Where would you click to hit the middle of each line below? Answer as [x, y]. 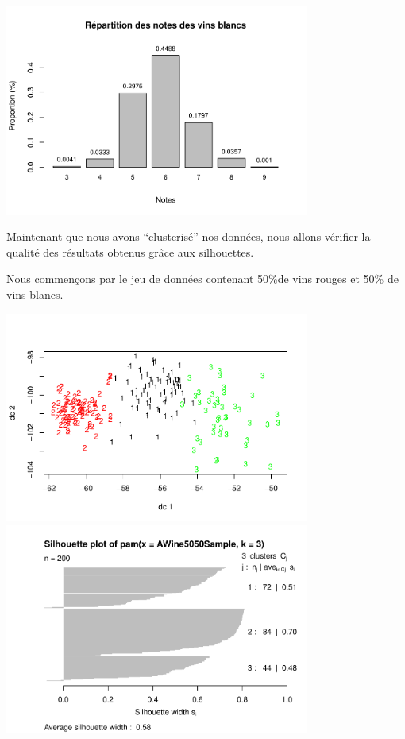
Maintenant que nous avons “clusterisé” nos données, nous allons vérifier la [189, 236]
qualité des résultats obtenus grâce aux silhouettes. [130, 251]
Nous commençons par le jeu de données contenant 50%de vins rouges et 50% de [202, 279]
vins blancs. [35, 294]
